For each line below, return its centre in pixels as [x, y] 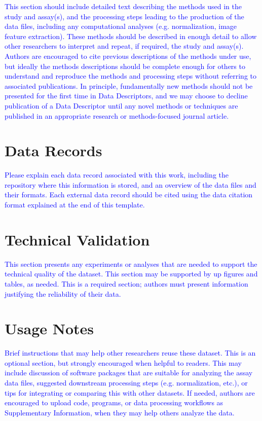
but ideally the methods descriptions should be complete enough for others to [125, 66]
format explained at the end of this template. [75, 205]
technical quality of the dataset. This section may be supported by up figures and [131, 274]
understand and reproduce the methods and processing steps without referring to [130, 76]
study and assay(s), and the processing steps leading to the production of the [124, 16]
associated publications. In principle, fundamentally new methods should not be [129, 85]
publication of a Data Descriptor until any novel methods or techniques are [121, 105]
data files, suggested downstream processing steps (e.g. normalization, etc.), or [126, 383]
